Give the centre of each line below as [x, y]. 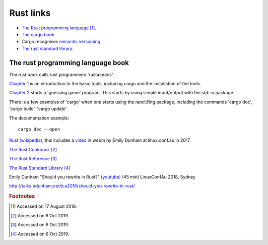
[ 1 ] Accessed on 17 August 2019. [44, 206]
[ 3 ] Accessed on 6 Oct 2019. [40, 225]
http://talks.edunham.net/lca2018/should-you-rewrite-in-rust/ [72, 186]
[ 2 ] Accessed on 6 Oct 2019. [40, 215]
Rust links [30, 13]
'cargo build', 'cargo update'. [38, 109]
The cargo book [38, 34]
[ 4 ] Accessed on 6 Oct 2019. [40, 234]
